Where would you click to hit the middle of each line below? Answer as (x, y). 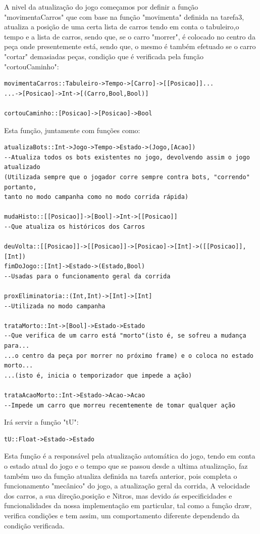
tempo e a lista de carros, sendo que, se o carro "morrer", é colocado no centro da (130, 36)
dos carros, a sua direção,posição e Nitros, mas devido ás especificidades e (118, 495)
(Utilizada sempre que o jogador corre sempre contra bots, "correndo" (127, 177)
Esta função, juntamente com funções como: (72, 130)
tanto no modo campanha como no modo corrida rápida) (96, 197)
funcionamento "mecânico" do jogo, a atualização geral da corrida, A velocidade (127, 486)
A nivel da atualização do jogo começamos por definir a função (101, 7)
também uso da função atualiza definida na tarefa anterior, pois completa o (121, 476)
